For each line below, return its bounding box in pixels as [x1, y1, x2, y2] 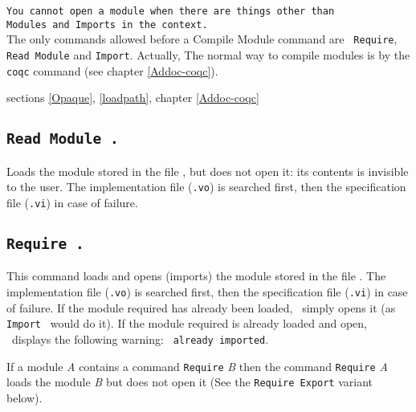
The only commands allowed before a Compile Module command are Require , [6, 31, 398, 47]
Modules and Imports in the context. [6, 18, 208, 31]
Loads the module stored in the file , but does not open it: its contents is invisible [6, 162, 409, 179]
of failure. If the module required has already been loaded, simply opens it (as [6, 299, 396, 316]
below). [6, 389, 43, 406]
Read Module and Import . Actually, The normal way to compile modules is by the [6, 46, 410, 63]
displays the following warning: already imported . [11, 330, 269, 347]
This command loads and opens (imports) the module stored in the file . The [6, 267, 386, 284]
